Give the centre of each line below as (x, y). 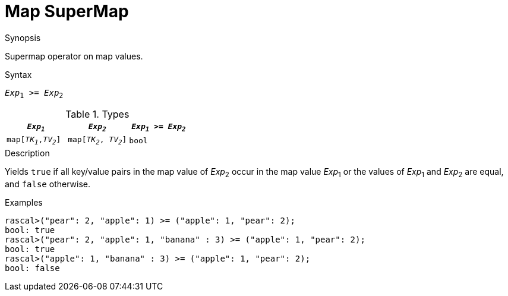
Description (27, 153)
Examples (24, 202)
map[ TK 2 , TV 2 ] (97, 141)
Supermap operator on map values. (74, 56)
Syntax (18, 74)
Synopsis (23, 37)
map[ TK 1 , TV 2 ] (34, 141)
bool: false (32, 268)
